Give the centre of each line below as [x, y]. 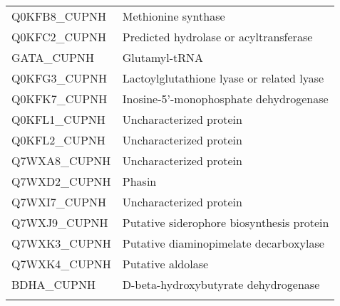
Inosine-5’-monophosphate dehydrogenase [225, 99]
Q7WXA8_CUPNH [61, 160]
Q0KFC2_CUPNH [59, 37]
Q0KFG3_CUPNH [59, 78]
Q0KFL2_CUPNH [58, 140]
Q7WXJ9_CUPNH [60, 222]
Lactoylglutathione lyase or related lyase [223, 78]
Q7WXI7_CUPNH [59, 202]
